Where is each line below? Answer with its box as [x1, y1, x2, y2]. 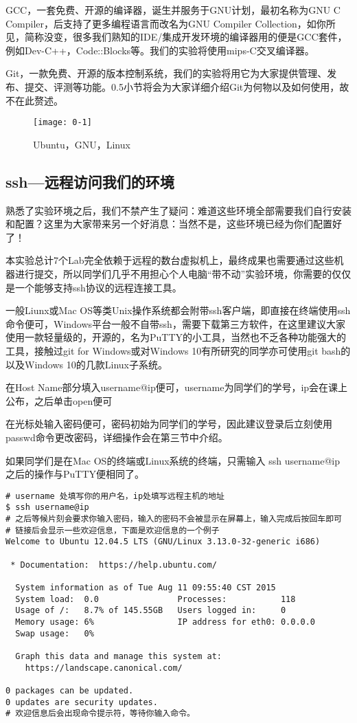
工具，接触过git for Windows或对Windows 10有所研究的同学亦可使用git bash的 [5, 343, 351, 357]
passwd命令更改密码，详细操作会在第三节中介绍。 [5, 430, 228, 444]
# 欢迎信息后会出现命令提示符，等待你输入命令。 [5, 709, 195, 719]
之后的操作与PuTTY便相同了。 [5, 467, 145, 481]
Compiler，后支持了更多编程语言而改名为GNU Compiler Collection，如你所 [5, 16, 336, 30]
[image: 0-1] [33, 118, 92, 128]
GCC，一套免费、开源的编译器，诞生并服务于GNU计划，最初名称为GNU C [5, 3, 341, 16]
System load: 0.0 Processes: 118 [15, 594, 296, 604]
